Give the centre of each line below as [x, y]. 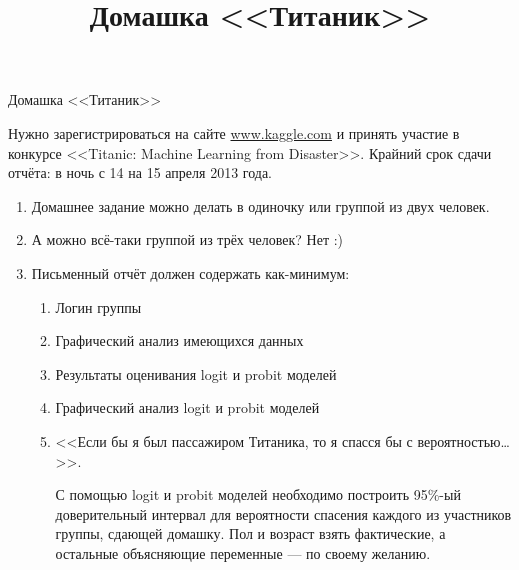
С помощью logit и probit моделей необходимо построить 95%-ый [258, 494]
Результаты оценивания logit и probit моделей [196, 373]
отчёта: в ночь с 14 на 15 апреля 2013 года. [140, 172]
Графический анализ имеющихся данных [179, 340]
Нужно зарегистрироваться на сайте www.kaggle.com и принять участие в [234, 132]
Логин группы [98, 306]
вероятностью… [463, 440]
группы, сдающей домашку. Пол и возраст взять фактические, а [250, 533]
